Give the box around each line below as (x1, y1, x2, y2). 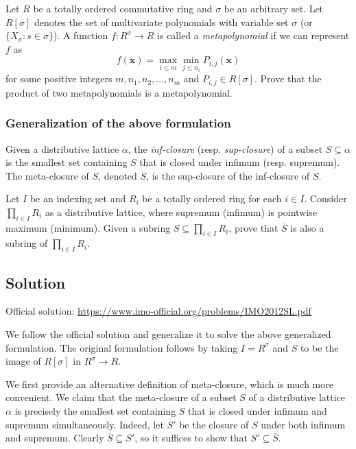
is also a (290, 220, 324, 234)
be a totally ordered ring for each (142, 191, 282, 206)
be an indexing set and (29, 191, 126, 206)
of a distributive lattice (248, 390, 346, 404)
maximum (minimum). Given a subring (5, 220, 171, 234)
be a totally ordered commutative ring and (33, 1, 213, 15)
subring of (5, 236, 48, 250)
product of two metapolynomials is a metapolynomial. (5, 85, 233, 99)
